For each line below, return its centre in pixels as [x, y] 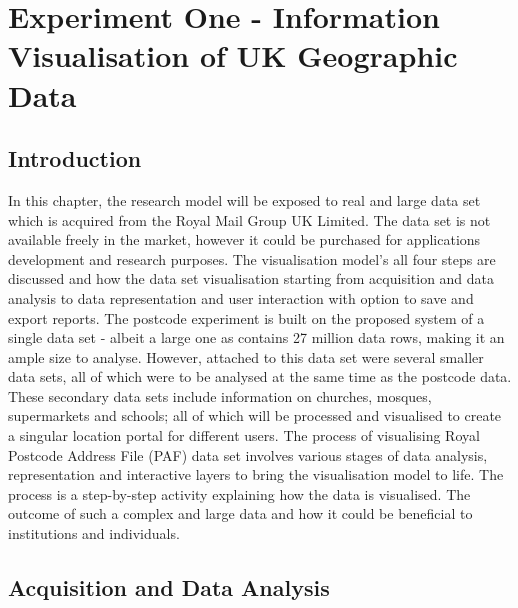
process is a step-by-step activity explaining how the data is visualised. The [239, 493]
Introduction [75, 158]
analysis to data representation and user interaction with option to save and [241, 297]
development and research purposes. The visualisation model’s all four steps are [252, 258]
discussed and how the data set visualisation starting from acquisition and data [251, 278]
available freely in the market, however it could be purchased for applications [244, 239]
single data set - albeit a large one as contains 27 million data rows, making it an [256, 337]
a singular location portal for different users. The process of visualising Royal [244, 435]
